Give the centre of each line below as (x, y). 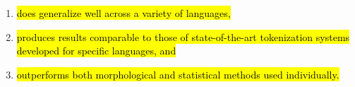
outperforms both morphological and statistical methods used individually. (178, 74)
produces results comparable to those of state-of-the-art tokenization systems (183, 36)
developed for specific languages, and (96, 51)
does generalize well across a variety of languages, (124, 13)
